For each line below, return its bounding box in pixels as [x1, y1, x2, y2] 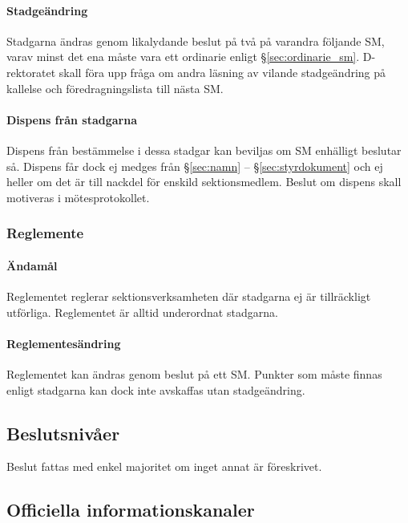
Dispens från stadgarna [6, 111, 137, 128]
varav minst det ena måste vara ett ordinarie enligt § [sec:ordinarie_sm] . [6, 48, 360, 65]
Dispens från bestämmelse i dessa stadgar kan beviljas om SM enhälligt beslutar [6, 141, 402, 158]
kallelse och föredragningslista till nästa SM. [6, 79, 224, 96]
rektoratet [6, 63, 56, 80]
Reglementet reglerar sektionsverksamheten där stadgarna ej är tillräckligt [6, 287, 371, 304]
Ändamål [6, 257, 58, 274]
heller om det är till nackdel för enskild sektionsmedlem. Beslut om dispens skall [6, 173, 402, 190]
